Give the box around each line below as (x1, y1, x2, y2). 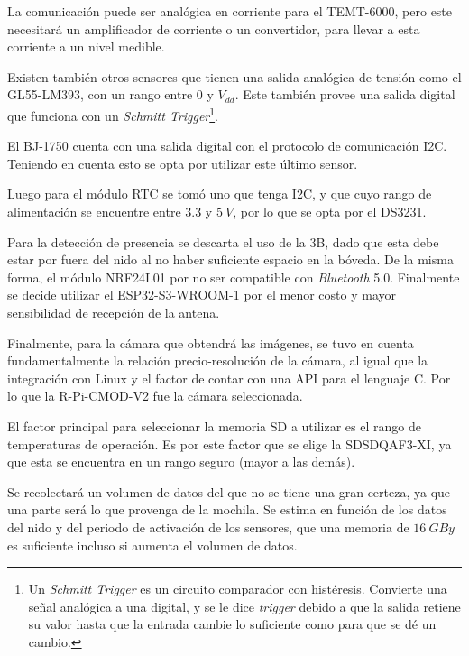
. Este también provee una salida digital (234, 85, 455, 104)
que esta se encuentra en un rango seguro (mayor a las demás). (7, 452, 355, 471)
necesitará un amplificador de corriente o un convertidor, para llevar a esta (7, 19, 420, 38)
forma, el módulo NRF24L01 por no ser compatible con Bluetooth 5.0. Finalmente (7, 267, 460, 286)
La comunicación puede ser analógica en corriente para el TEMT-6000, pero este (7, 2, 453, 20)
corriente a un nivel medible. (7, 37, 165, 56)
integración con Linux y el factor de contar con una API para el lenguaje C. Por (7, 368, 451, 387)
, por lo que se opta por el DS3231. (233, 202, 427, 220)
